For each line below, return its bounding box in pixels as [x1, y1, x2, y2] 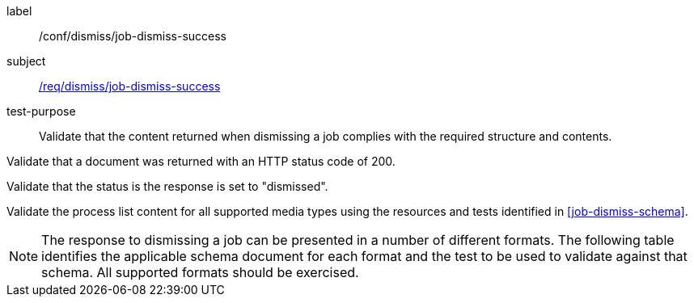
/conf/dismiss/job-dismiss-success [39, 29, 226, 43]
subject [6, 54, 46, 68]
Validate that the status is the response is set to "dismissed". [6, 179, 328, 193]
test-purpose [6, 104, 76, 118]
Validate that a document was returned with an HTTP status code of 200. [6, 154, 396, 168]
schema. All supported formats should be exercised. [41, 264, 359, 280]
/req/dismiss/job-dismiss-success [39, 79, 221, 93]
